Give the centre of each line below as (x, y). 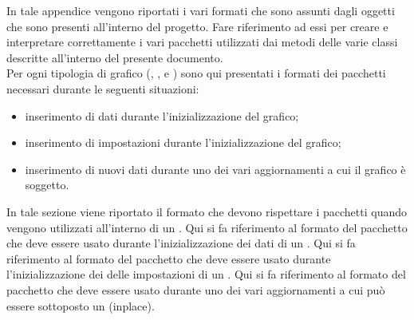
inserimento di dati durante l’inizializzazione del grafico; (162, 115)
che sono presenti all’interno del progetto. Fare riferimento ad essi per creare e (197, 26)
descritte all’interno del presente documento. (115, 57)
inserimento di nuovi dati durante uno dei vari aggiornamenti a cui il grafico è (215, 169)
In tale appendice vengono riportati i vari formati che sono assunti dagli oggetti (201, 10)
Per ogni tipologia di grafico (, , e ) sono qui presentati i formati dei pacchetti (196, 73)
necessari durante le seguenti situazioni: (103, 88)
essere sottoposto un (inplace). (81, 305)
